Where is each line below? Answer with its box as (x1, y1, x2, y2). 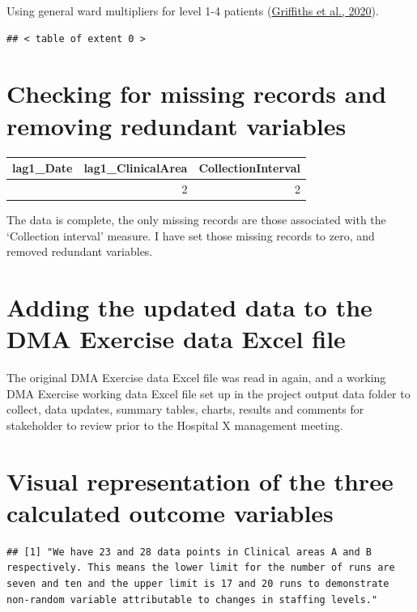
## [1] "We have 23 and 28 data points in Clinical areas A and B (6, 546, 372, 558)
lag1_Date (12, 159, 73, 176)
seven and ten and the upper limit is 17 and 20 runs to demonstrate (6, 577, 389, 589)
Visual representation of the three (6, 464, 394, 497)
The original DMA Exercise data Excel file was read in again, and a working (6, 369, 386, 386)
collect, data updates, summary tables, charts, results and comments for (6, 401, 364, 418)
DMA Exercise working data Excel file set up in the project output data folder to (6, 385, 411, 402)
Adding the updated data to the (6, 290, 372, 323)
